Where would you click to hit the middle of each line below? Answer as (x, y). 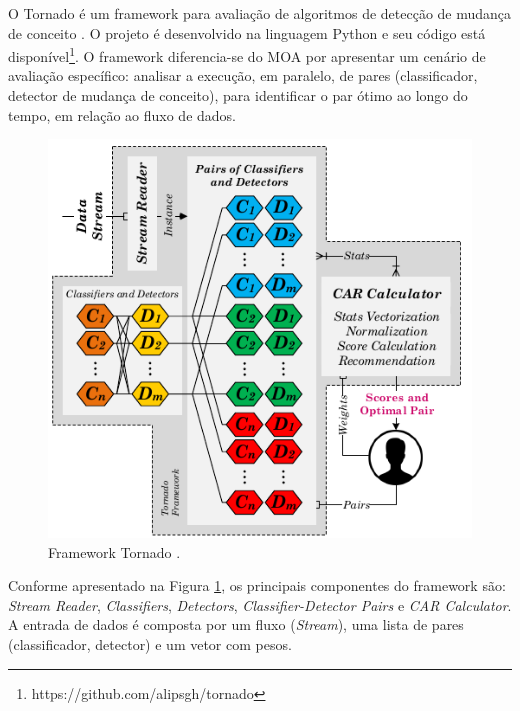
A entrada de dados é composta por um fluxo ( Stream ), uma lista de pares (236, 624)
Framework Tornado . (114, 551)
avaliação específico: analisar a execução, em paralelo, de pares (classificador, (243, 75)
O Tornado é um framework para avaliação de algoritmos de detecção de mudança (260, 13)
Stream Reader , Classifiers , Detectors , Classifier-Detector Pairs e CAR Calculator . (260, 604)
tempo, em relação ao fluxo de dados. (122, 114)
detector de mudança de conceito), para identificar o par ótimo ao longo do (238, 95)
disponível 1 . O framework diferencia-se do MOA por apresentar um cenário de (247, 54)
